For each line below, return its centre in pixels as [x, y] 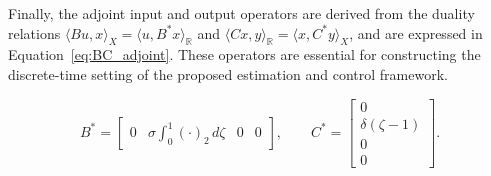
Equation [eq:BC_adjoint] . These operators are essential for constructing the [244, 54]
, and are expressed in [416, 32]
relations [34, 32]
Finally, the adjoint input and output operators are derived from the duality [241, 13]
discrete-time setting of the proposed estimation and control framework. [228, 73]
